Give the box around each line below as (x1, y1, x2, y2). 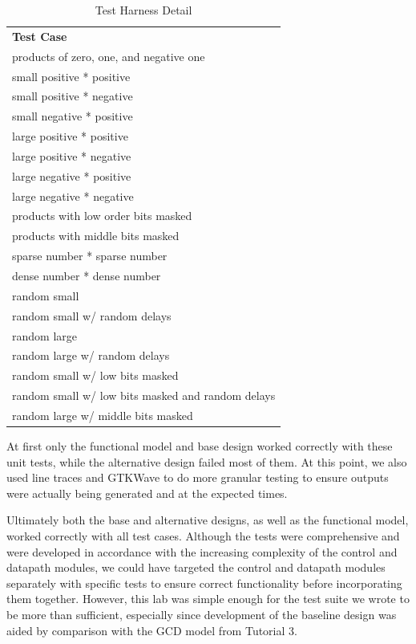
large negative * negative (12, 187, 134, 204)
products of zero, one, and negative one (12, 47, 205, 64)
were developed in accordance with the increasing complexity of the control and (6, 543, 398, 560)
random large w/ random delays (12, 347, 170, 364)
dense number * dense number (12, 267, 161, 283)
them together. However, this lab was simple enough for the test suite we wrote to (6, 590, 410, 607)
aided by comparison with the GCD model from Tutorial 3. (6, 622, 297, 638)
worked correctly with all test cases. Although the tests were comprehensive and (6, 527, 400, 544)
